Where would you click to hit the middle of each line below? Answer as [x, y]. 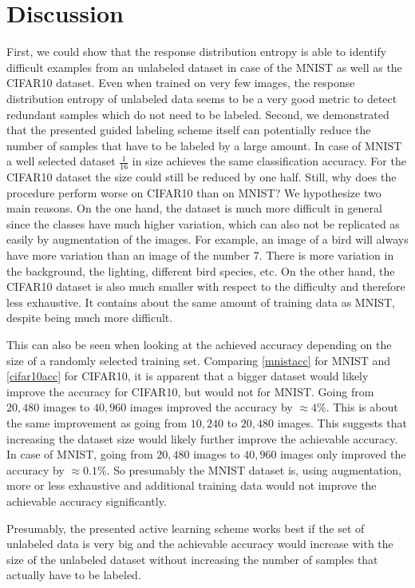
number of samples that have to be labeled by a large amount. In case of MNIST [204, 145]
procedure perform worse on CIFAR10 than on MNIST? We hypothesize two [194, 192]
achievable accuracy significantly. [87, 501]
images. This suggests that [342, 423]
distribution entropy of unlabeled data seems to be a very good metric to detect [202, 98]
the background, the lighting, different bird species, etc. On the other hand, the [201, 270]
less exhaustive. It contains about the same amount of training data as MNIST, [201, 302]
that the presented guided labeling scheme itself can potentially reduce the [189, 130]
